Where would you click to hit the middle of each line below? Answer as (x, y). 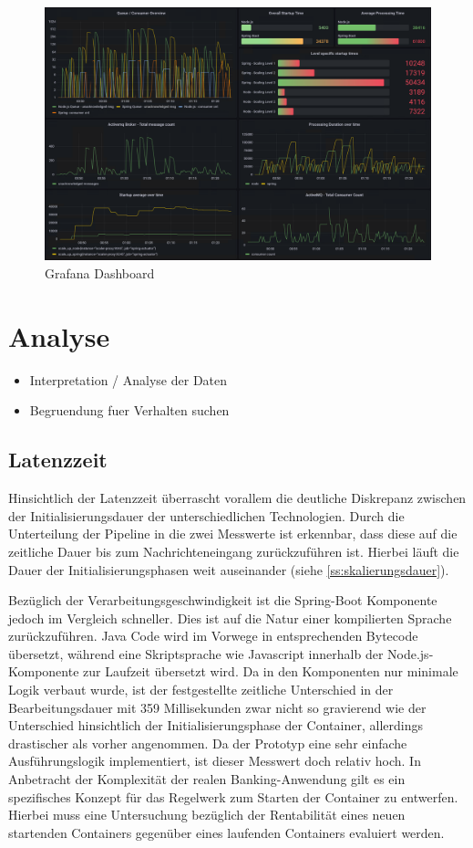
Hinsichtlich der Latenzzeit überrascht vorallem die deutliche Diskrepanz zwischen (237, 498)
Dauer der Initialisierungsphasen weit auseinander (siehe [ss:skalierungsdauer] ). (229, 569)
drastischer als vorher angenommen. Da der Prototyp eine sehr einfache (208, 743)
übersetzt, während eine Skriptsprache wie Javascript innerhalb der (196, 653)
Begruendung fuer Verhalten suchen (129, 410)
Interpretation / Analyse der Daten (129, 379)
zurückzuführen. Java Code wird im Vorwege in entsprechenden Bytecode (213, 636)
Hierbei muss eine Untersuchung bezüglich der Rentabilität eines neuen (207, 815)
